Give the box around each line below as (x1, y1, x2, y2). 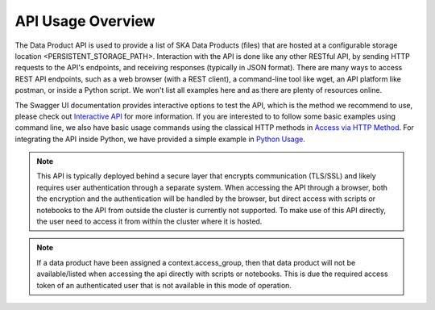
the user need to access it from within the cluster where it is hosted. (36, 216, 263, 226)
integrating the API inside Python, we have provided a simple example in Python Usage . (14, 134, 305, 144)
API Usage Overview (14, 12, 155, 30)
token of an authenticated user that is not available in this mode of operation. (36, 280, 292, 290)
